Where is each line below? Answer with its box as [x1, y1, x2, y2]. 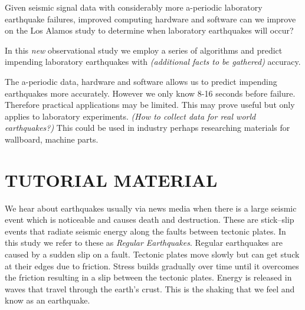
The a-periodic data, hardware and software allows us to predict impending [5, 75, 277, 87]
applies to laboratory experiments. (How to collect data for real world [5, 110, 256, 122]
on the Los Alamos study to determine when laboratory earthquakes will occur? [5, 24, 294, 37]
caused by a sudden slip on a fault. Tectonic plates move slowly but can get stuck [5, 248, 300, 260]
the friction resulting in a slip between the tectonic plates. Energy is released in [5, 271, 292, 283]
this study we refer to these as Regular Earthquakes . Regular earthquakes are [5, 236, 283, 249]
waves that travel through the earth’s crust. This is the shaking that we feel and [5, 282, 295, 295]
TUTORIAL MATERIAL [5, 167, 218, 192]
